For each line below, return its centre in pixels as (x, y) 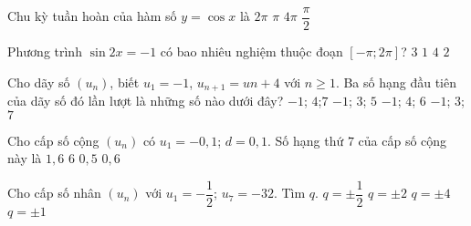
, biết (125, 82)
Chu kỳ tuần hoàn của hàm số (92, 16)
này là (25, 158)
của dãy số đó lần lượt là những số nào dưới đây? (146, 101)
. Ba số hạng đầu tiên (396, 82)
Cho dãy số (39, 82)
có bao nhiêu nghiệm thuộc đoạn (251, 51)
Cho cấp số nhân (54, 193)
